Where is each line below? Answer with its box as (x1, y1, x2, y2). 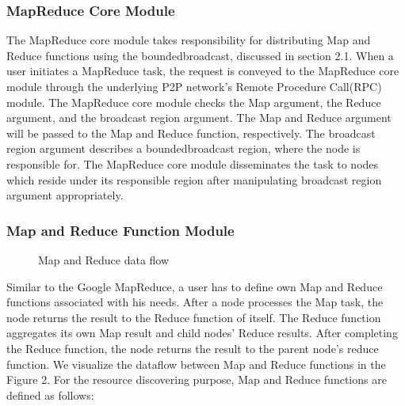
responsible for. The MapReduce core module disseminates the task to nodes (6, 155, 379, 172)
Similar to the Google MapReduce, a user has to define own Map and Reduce (6, 278, 383, 294)
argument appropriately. (6, 187, 124, 203)
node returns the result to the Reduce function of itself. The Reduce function (6, 309, 381, 325)
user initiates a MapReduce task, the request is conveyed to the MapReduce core (6, 63, 399, 79)
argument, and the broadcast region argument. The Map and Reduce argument (6, 109, 392, 126)
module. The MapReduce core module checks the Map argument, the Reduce (6, 93, 381, 110)
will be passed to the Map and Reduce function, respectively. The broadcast (6, 124, 376, 141)
